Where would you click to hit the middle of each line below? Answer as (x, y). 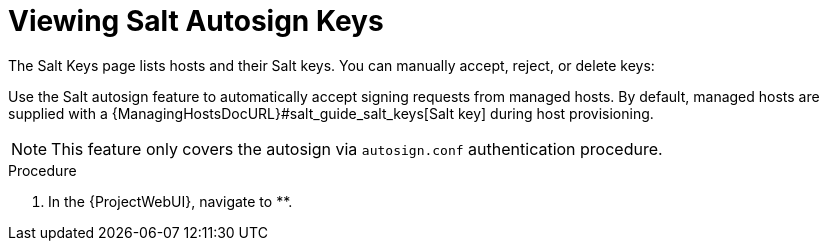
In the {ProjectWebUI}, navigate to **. (170, 201)
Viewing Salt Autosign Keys (196, 21)
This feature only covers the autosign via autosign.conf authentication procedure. (357, 148)
